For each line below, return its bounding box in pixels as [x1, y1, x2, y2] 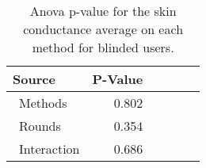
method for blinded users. [32, 38, 174, 56]
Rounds [19, 116, 61, 135]
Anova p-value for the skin [29, 2, 177, 20]
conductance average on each [23, 20, 184, 38]
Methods [19, 94, 67, 112]
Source [13, 70, 55, 88]
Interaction [19, 139, 80, 158]
